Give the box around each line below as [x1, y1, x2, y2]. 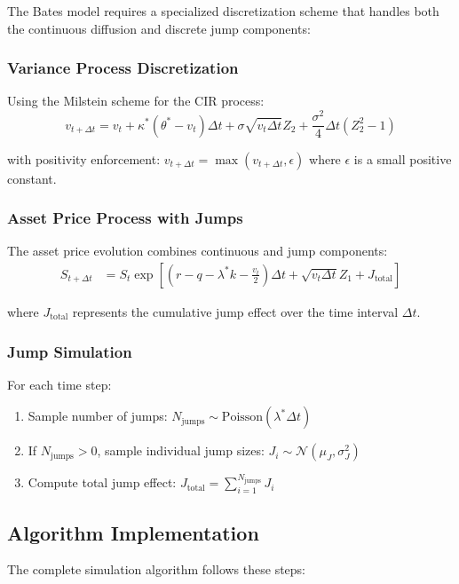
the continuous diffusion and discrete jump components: [7, 19, 311, 37]
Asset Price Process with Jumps [7, 207, 243, 229]
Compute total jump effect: [28, 473, 177, 492]
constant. [7, 169, 57, 187]
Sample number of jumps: [28, 406, 168, 425]
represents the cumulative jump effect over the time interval [72, 302, 399, 320]
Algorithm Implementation [7, 518, 259, 546]
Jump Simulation [7, 340, 132, 362]
